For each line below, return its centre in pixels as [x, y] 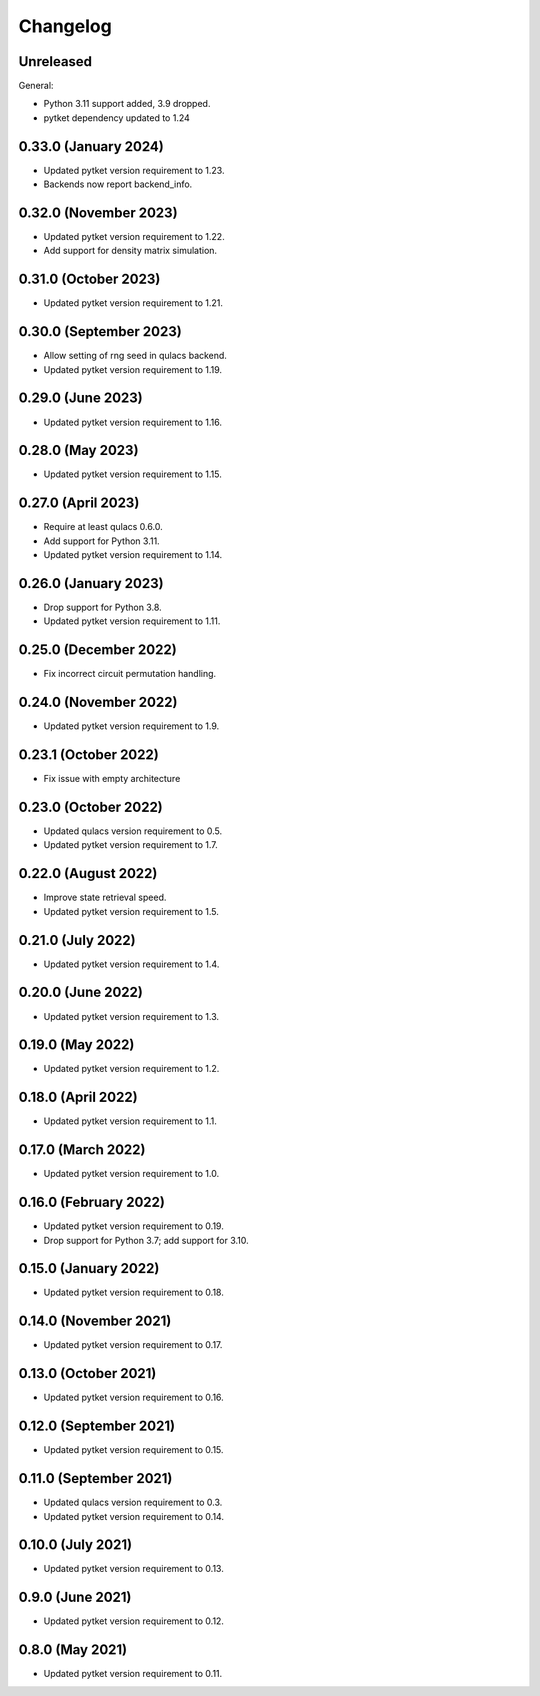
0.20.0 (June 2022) [81, 992]
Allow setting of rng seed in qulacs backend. [135, 356]
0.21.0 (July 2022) [77, 940]
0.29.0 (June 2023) [81, 398]
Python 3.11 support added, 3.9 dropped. [127, 104]
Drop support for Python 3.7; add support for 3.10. [146, 1240]
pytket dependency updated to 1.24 [116, 117]
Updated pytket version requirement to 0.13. [133, 1569]
